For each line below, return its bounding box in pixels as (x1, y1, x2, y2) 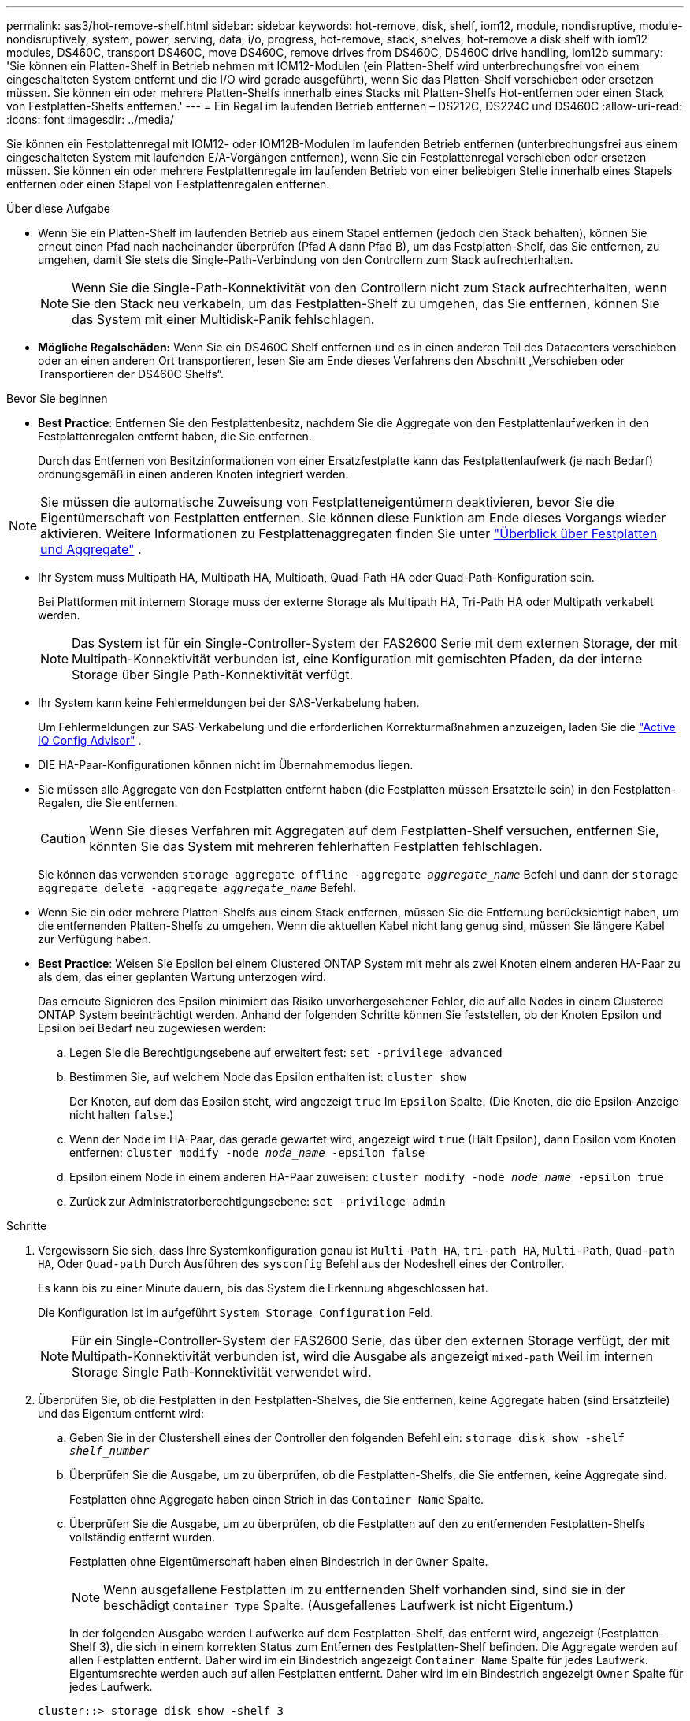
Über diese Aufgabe (6, 202, 110, 215)
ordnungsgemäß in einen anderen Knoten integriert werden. (38, 467, 349, 481)
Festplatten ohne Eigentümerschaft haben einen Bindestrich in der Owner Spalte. (69, 1555, 488, 1568)
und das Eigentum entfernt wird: (38, 1407, 205, 1420)
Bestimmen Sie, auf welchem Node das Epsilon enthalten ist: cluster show (69, 1070, 466, 1084)
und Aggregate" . (40, 541, 142, 557)
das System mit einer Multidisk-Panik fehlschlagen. (72, 311, 375, 327)
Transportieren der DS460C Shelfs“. (38, 367, 224, 381)
